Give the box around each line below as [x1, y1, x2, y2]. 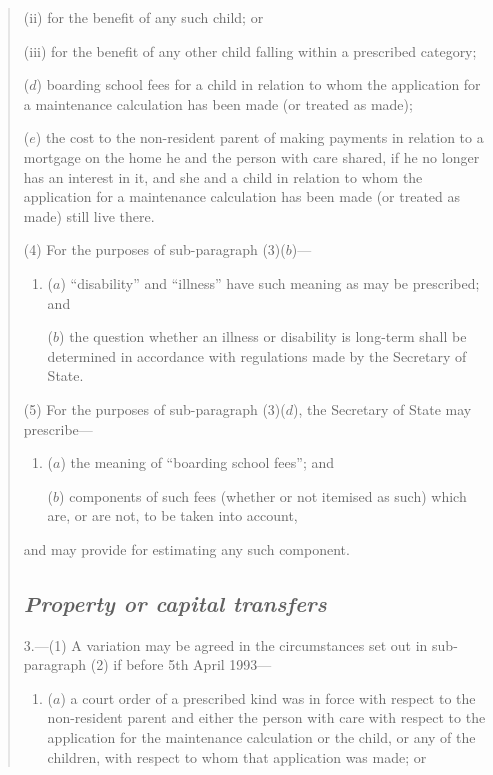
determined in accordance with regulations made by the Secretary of [47, 345, 467, 366]
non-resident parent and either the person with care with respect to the [47, 707, 486, 728]
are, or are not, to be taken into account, [47, 505, 298, 526]
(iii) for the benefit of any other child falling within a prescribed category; [23, 40, 477, 61]
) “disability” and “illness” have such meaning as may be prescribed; [60, 272, 480, 293]
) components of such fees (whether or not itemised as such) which [59, 485, 467, 506]
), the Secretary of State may [293, 398, 472, 419]
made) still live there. [23, 205, 155, 226]
